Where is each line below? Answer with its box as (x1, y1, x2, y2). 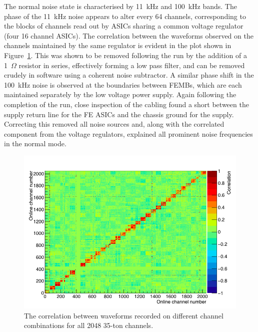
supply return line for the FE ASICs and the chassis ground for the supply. (4, 109, 234, 119)
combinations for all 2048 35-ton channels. (24, 320, 153, 330)
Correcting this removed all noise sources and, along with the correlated (4, 119, 224, 129)
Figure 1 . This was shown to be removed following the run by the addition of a (4, 50, 247, 60)
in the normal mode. (4, 138, 66, 149)
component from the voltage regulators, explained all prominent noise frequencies (4, 128, 253, 139)
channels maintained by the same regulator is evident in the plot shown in (4, 40, 231, 51)
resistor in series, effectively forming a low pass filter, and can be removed (18, 60, 245, 70)
